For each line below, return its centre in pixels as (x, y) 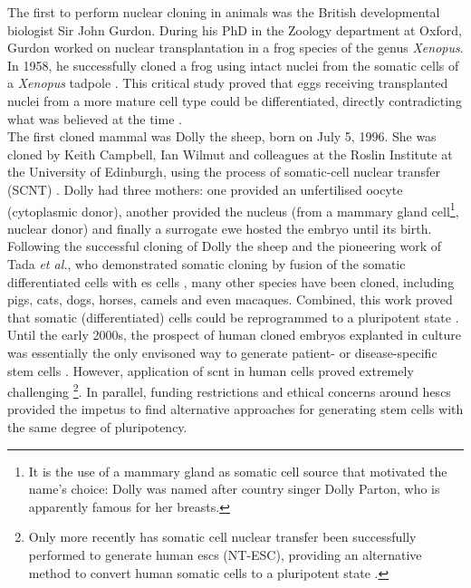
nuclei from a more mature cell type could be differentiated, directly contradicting (235, 100)
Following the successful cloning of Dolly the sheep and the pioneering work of (225, 246)
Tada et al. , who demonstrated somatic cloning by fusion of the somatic (207, 263)
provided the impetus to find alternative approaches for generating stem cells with (235, 409)
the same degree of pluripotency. (97, 426)
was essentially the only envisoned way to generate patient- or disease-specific (222, 352)
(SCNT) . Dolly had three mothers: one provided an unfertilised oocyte (205, 189)
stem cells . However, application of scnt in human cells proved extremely (211, 370)
